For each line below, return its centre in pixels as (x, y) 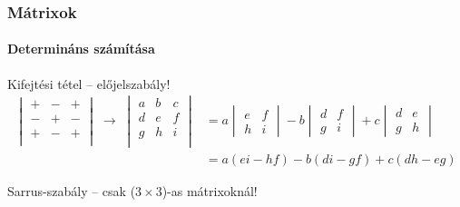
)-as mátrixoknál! (210, 190)
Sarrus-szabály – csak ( (72, 190)
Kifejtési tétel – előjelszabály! (89, 83)
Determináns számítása (81, 49)
